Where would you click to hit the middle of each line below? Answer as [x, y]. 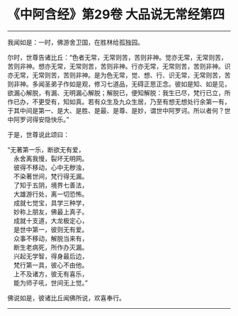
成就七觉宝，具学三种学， [51, 202]
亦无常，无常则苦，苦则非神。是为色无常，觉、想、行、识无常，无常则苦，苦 [119, 75]
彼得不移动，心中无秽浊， [51, 167]
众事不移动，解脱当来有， [51, 238]
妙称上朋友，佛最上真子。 [51, 212]
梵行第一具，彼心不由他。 [51, 265]
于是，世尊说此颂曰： [38, 134]
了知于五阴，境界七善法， [51, 185]
